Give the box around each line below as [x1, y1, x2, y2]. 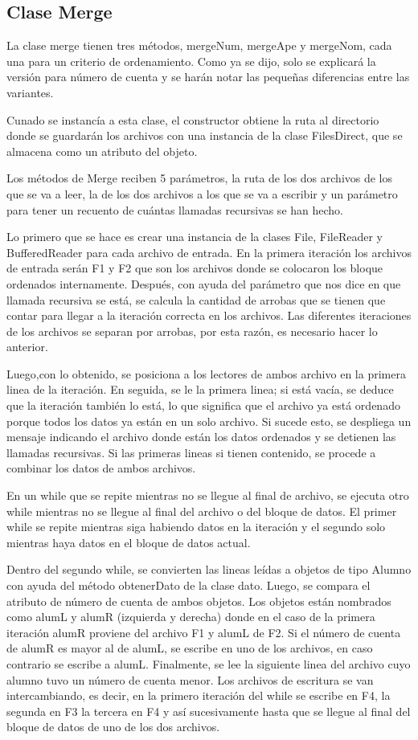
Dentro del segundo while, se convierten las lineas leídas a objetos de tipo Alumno [6, 561, 412, 578]
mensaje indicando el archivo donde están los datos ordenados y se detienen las [6, 428, 396, 445]
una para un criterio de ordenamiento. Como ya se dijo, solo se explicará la [6, 52, 376, 69]
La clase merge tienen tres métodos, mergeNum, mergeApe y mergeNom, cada [6, 37, 392, 54]
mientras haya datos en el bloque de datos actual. [6, 534, 251, 550]
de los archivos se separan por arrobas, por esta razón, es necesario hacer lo [6, 322, 378, 339]
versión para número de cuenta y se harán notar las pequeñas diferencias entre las [6, 68, 410, 85]
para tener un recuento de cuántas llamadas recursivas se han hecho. [6, 201, 343, 218]
